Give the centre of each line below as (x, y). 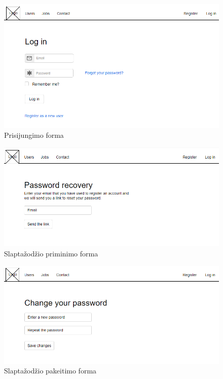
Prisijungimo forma (34, 135)
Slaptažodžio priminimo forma (51, 253)
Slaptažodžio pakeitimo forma (50, 371)
